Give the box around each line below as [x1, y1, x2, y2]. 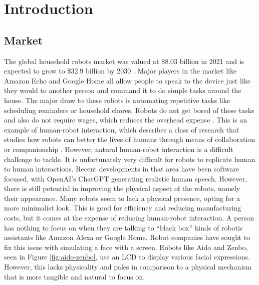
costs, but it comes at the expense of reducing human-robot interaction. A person [4, 212, 254, 223]
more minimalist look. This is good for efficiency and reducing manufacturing [4, 202, 241, 213]
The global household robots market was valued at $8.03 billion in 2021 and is [4, 55, 244, 66]
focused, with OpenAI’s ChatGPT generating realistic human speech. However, [4, 173, 247, 183]
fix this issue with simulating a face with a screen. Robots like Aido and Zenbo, [4, 241, 248, 252]
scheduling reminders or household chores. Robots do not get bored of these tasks [4, 104, 254, 115]
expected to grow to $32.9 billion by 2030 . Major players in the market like [4, 65, 237, 76]
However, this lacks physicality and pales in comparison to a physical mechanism [4, 261, 252, 272]
